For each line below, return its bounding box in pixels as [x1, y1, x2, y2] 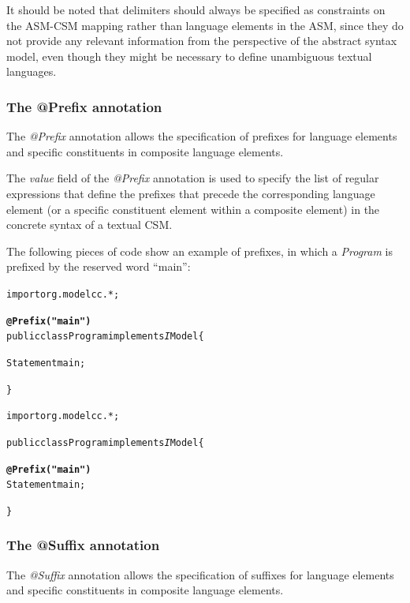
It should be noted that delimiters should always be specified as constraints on [6, 2, 386, 17]
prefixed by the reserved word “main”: [6, 258, 191, 275]
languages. [6, 63, 57, 80]
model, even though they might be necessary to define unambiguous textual [6, 47, 372, 64]
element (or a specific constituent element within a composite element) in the [6, 200, 380, 217]
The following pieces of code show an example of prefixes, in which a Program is [6, 242, 393, 259]
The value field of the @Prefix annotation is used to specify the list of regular [6, 170, 379, 186]
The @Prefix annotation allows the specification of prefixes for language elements [6, 128, 397, 144]
